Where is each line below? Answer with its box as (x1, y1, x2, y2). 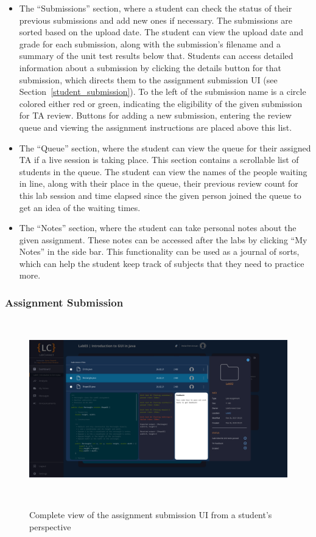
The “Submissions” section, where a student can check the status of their (19, 2, 292, 14)
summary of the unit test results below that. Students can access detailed (19, 49, 293, 62)
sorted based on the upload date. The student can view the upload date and (19, 26, 303, 38)
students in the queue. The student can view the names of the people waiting (19, 165, 307, 178)
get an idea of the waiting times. (19, 201, 141, 213)
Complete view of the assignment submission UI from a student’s (29, 508, 272, 521)
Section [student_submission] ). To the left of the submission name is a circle (19, 85, 306, 98)
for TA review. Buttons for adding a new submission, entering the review (19, 109, 292, 122)
